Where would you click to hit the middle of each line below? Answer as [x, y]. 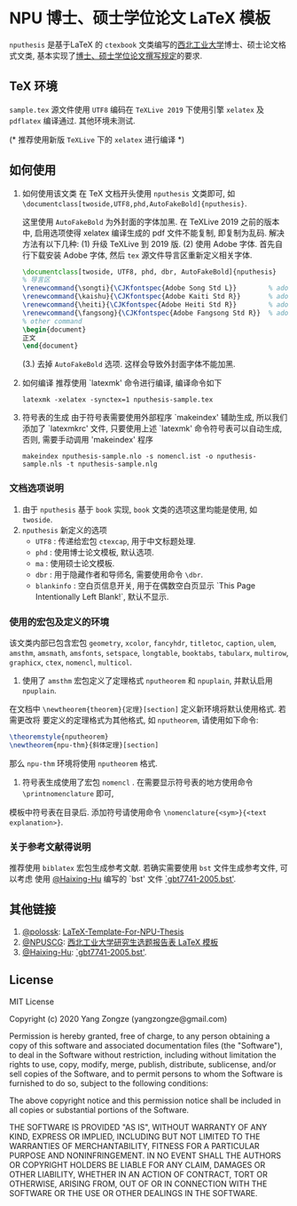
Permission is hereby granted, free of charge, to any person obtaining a [140, 1035]
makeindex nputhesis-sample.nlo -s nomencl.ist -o [117, 457]
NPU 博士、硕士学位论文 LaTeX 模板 [140, 18]
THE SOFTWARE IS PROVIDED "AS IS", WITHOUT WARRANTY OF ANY [138, 1127]
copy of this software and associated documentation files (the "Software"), [146, 1045]
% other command [52, 321]
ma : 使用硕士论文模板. [75, 563]
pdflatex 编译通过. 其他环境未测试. [72, 120]
